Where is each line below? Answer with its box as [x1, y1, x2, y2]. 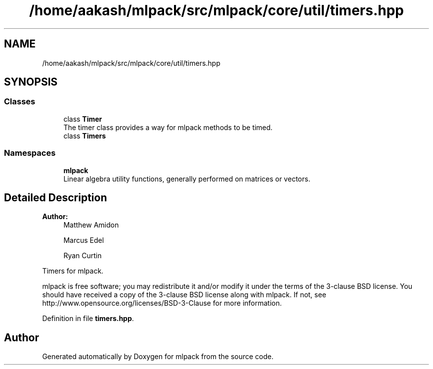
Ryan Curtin [63, 251, 102, 260]
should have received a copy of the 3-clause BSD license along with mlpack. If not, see [42, 290, 326, 299]
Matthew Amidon [63, 221, 119, 230]
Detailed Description [4, 191, 107, 204]
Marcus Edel [63, 236, 104, 245]
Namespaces [4, 148, 56, 158]
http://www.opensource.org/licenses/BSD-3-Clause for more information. [42, 299, 282, 308]
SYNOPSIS [4, 76, 58, 89]
